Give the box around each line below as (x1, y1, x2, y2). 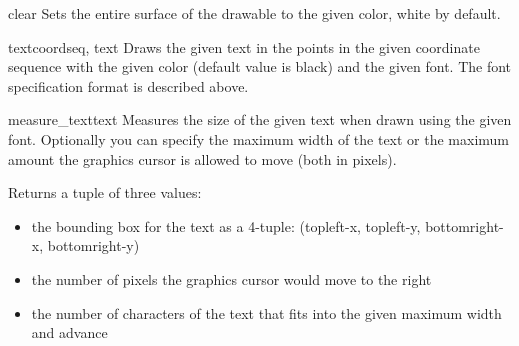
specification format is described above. (8, 75, 249, 96)
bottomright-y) (47, 235, 140, 256)
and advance (31, 322, 108, 343)
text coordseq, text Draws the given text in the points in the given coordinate (8, 36, 480, 57)
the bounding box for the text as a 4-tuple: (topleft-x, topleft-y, (31, 215, 421, 236)
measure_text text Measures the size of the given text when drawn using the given (8, 109, 512, 130)
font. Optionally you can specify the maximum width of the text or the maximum (8, 128, 510, 149)
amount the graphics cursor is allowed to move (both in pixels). (8, 148, 397, 169)
